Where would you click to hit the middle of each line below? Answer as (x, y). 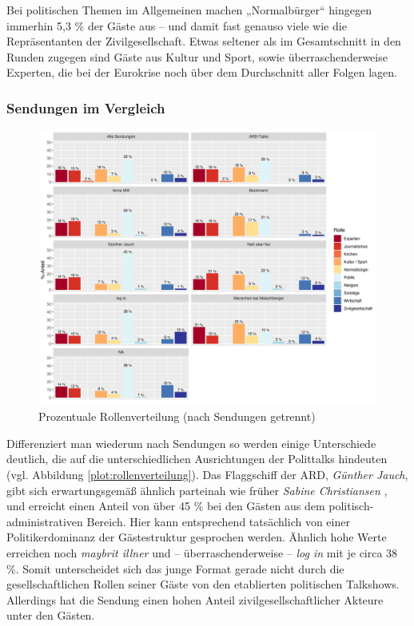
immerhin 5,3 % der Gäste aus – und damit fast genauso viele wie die (177, 25)
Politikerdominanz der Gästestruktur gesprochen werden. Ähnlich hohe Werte (197, 537)
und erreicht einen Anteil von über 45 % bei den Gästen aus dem (166, 506)
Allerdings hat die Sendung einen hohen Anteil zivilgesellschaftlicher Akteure (195, 599)
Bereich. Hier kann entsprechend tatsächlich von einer (218, 521)
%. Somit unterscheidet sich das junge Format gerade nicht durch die (175, 568)
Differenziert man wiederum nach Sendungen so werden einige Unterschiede (191, 443)
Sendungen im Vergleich (86, 107)
